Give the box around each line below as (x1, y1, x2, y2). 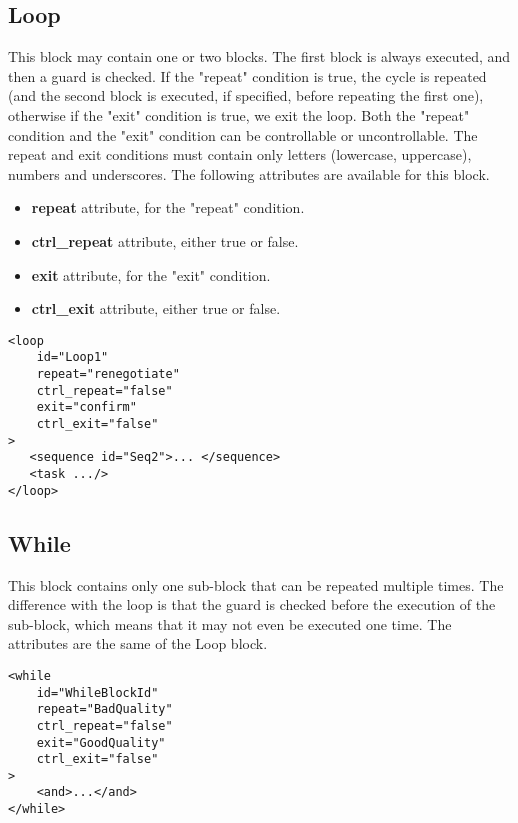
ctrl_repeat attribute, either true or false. (31, 230, 299, 251)
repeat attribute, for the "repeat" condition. (31, 197, 305, 218)
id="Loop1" (36, 350, 109, 365)
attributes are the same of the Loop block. (8, 633, 268, 654)
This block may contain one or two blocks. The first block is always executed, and (8, 46, 511, 67)
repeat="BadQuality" (36, 702, 173, 717)
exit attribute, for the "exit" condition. (31, 264, 271, 285)
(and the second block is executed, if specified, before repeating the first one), (8, 85, 484, 106)
